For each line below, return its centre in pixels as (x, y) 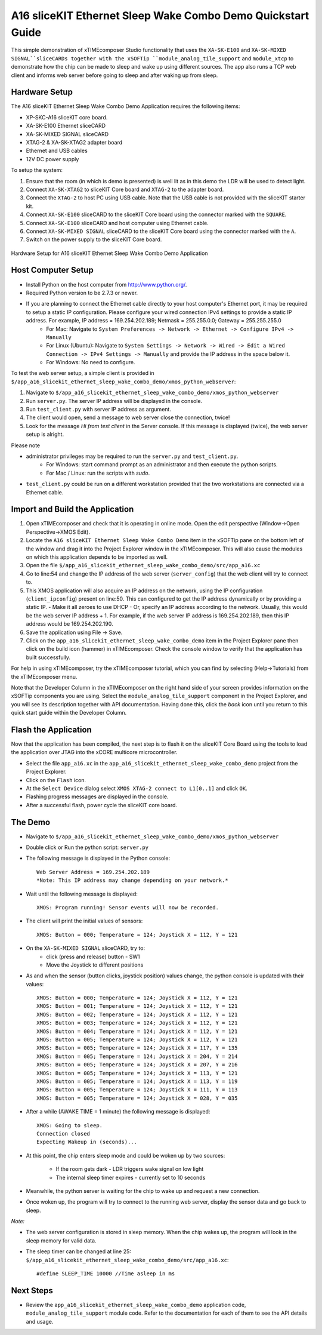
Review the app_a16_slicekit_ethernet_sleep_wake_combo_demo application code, (136, 1305)
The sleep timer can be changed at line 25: (78, 1251)
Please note (26, 445)
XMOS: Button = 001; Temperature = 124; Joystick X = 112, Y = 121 (137, 1006)
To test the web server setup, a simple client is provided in (83, 373)
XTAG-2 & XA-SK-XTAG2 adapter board (74, 142)
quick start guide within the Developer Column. (69, 713)
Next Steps (32, 1291)
